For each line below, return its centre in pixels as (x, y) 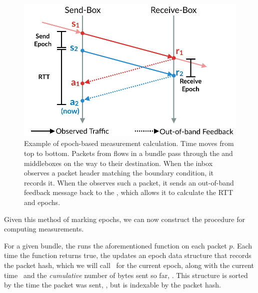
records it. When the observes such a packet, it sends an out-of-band (129, 182)
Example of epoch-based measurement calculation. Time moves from (129, 143)
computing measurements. (44, 229)
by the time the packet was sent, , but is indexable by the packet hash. (112, 285)
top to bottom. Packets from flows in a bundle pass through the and (128, 153)
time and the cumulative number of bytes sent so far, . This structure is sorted (126, 275)
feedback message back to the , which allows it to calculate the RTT (129, 192)
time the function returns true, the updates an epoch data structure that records (128, 255)
